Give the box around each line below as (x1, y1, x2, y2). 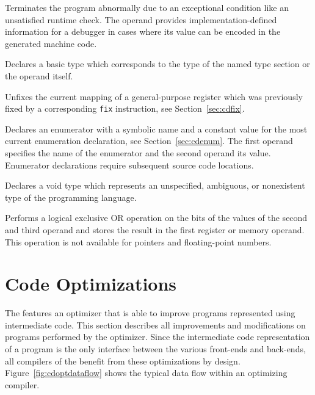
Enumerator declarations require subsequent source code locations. (5, 158, 254, 171)
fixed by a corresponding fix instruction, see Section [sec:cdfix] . (5, 102, 245, 115)
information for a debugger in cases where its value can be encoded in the (5, 25, 281, 38)
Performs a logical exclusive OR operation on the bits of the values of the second (5, 211, 308, 224)
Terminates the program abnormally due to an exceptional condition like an (5, 1, 289, 13)
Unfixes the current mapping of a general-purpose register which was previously (5, 90, 303, 103)
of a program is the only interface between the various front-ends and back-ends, (5, 342, 306, 355)
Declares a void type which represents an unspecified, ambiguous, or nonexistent (5, 179, 305, 192)
